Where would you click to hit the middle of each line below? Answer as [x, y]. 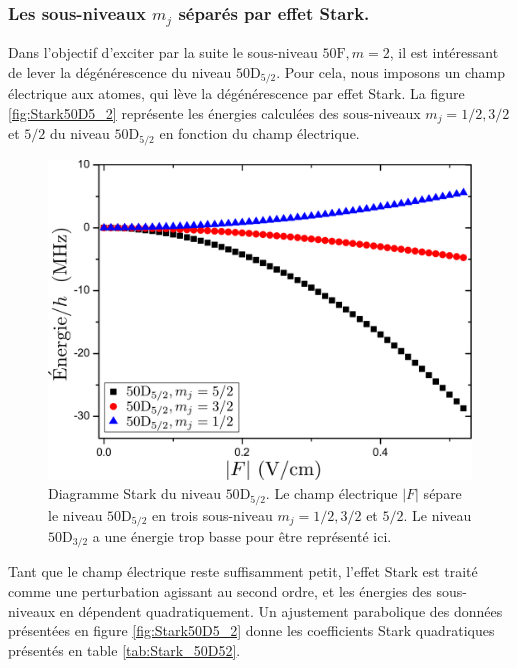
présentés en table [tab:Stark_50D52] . [124, 649]
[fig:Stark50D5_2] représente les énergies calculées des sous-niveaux [214, 112]
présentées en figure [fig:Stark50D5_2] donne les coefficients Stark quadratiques [251, 630]
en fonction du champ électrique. [259, 133]
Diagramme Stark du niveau [134, 493]
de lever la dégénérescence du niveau [120, 71]
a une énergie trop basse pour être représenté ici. [242, 536]
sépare [442, 493]
